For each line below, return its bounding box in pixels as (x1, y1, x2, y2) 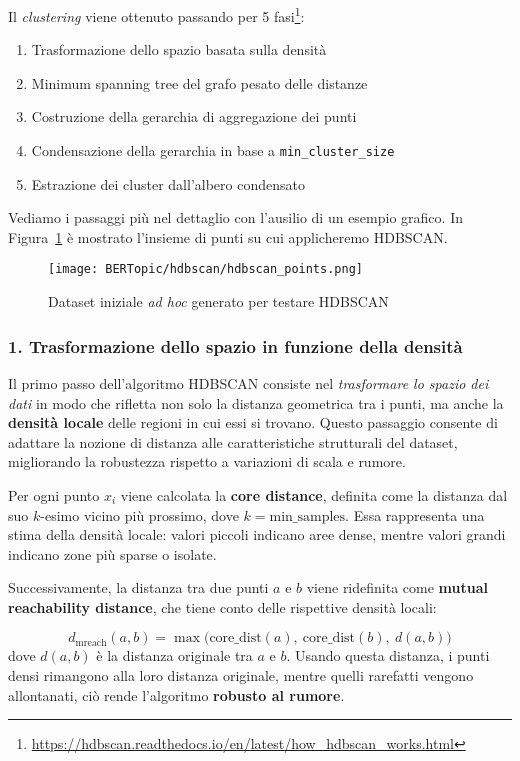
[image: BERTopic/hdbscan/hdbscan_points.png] (48, 262, 363, 277)
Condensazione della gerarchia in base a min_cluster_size (31, 140, 395, 161)
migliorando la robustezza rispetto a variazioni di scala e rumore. (8, 451, 406, 472)
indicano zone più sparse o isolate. (8, 543, 217, 564)
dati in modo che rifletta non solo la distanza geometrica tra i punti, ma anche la (8, 392, 504, 413)
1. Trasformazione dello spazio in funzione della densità (8, 333, 463, 358)
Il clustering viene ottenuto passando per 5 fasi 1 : (8, 3, 305, 26)
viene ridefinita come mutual (306, 577, 488, 598)
